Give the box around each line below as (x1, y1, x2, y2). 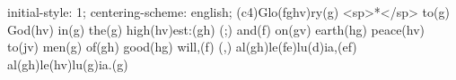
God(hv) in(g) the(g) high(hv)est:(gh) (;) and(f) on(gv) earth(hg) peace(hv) (7, 20, 425, 38)
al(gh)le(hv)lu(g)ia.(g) (7, 54, 128, 73)
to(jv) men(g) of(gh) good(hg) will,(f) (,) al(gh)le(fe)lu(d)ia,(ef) (7, 37, 357, 56)
